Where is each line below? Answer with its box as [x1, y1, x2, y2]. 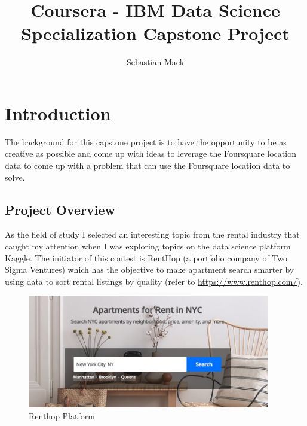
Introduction [5, 101, 111, 125]
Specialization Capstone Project [21, 21, 290, 45]
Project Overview [5, 200, 116, 218]
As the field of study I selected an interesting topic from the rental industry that [5, 228, 300, 241]
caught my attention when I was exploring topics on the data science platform [5, 240, 291, 252]
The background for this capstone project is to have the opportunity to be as [5, 135, 287, 148]
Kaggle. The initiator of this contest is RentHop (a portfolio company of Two [5, 251, 288, 264]
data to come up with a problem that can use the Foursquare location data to [5, 159, 290, 172]
